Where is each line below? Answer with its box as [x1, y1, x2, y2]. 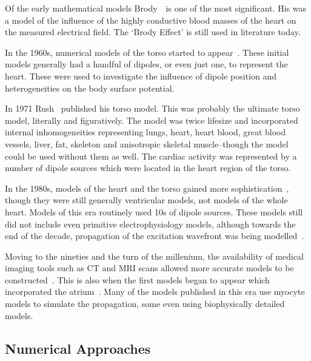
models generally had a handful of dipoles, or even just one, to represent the [5, 58, 288, 70]
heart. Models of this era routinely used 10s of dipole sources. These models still [5, 205, 303, 218]
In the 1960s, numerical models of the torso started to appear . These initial [5, 46, 289, 58]
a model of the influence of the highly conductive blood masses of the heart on [5, 13, 296, 26]
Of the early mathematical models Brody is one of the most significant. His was [5, 2, 306, 14]
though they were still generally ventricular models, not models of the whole [5, 194, 288, 206]
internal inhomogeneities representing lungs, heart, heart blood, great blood [5, 126, 286, 138]
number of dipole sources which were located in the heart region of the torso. [5, 161, 291, 174]
